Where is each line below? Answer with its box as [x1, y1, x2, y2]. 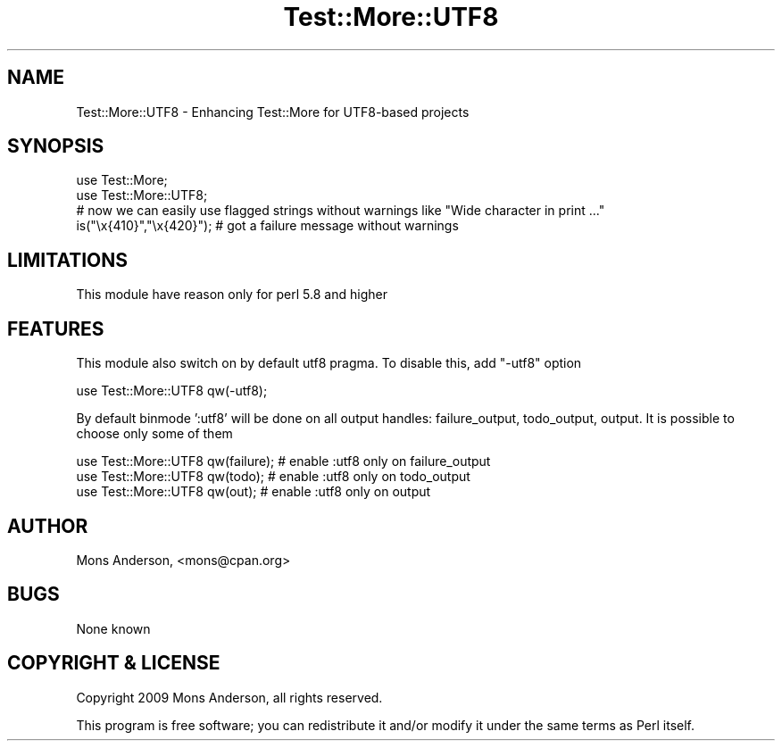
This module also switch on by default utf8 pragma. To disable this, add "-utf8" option [76, 355, 582, 371]
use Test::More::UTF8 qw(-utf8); [76, 383, 268, 399]
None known [76, 620, 151, 636]
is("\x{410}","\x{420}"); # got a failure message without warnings [76, 218, 459, 234]
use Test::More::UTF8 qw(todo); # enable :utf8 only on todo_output [76, 469, 470, 485]
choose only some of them [76, 426, 233, 442]
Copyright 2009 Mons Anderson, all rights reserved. [76, 689, 383, 705]
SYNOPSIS [7, 135, 104, 158]
